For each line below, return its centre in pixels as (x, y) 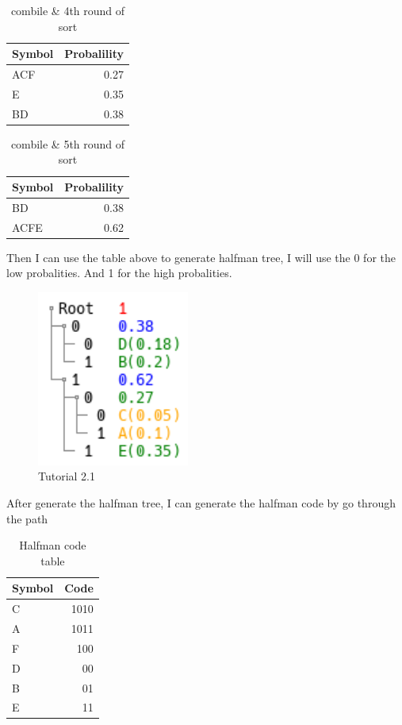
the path (27, 518)
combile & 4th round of (68, 10)
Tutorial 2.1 (67, 476)
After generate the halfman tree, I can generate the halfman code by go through (201, 502)
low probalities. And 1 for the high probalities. (119, 273)
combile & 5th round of (68, 143)
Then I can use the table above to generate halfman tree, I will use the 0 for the (201, 257)
